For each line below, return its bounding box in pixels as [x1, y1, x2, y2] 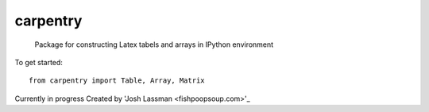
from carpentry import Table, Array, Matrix [29, 76, 206, 85]
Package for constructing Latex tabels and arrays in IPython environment [34, 40, 274, 49]
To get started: [14, 57, 64, 67]
